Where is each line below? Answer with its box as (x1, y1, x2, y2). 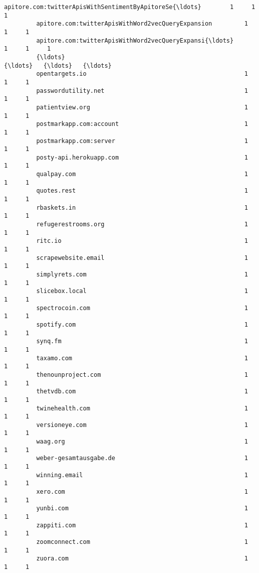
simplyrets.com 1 (36, 271, 248, 278)
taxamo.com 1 (36, 354, 248, 362)
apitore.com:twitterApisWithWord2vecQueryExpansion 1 (36, 20, 248, 28)
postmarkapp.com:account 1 (36, 120, 248, 128)
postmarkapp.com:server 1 (36, 137, 248, 145)
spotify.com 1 (36, 321, 248, 328)
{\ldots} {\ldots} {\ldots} (4, 62, 112, 69)
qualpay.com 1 (36, 171, 248, 178)
